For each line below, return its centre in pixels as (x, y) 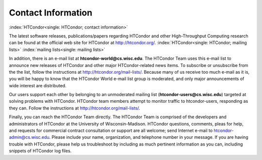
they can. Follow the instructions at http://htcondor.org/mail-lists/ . (74, 108)
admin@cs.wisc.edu (29, 137)
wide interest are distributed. (38, 85)
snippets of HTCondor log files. (40, 151)
